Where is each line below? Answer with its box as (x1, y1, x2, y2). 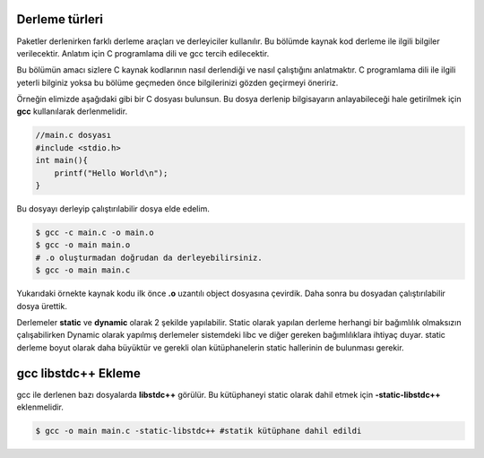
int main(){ (35, 155, 89, 166)
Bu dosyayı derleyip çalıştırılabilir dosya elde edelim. (16, 203, 210, 214)
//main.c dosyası (35, 130, 112, 141)
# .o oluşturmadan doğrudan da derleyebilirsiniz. (35, 252, 264, 263)
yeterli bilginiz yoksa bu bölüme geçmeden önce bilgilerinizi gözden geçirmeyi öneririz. (16, 77, 339, 88)
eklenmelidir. (16, 402, 65, 412)
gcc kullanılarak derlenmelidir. (16, 106, 128, 117)
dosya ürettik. (16, 300, 67, 311)
